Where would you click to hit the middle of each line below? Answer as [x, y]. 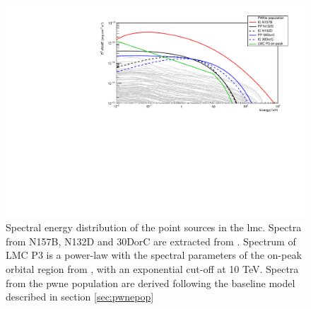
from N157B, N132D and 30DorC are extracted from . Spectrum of [151, 241]
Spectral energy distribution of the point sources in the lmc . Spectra [154, 227]
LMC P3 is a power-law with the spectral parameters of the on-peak [154, 255]
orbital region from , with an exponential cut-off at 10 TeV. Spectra [152, 269]
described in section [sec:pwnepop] [80, 297]
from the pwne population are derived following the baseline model [151, 282]
